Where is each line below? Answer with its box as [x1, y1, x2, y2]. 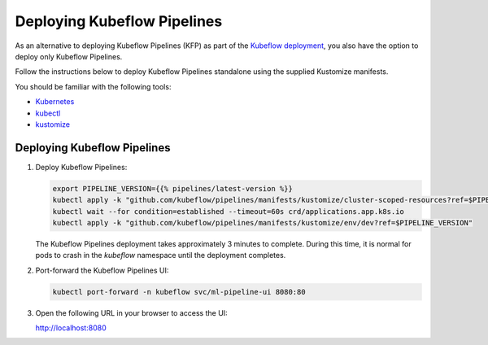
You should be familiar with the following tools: [15, 81, 172, 91]
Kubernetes [35, 97, 75, 107]
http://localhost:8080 [35, 323, 107, 333]
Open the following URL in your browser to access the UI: [35, 308, 228, 317]
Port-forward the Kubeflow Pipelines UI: [35, 265, 169, 275]
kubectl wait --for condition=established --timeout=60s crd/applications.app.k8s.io [52, 207, 404, 216]
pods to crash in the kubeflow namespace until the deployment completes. [35, 251, 286, 260]
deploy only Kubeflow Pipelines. [15, 51, 123, 61]
